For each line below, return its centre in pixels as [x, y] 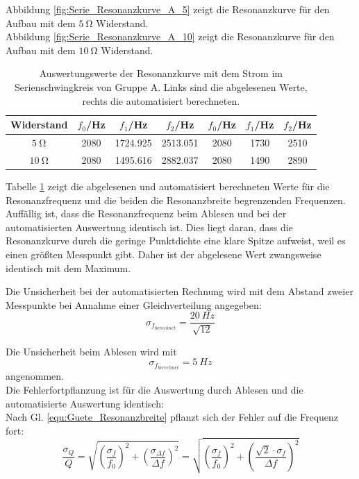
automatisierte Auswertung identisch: [85, 403]
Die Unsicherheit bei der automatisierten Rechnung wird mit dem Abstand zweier [179, 291]
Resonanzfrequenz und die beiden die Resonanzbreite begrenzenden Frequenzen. [176, 200]
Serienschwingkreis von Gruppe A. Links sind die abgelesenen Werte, [161, 86]
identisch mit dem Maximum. [68, 268]
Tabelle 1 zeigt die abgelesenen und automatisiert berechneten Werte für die [168, 186]
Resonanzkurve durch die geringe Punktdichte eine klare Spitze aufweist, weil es [176, 241]
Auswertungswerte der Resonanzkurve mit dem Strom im [161, 73]
